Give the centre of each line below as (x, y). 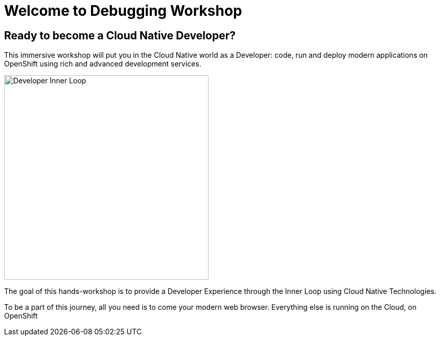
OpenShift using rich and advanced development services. (103, 64)
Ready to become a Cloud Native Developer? (120, 35)
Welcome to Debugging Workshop (123, 11)
